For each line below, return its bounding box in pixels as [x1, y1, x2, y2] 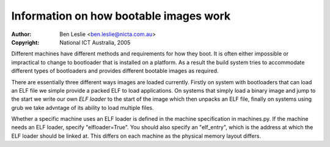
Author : [11, 30, 32, 38]
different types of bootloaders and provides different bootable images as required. [11, 67, 219, 74]
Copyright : [11, 38, 40, 46]
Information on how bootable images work [11, 9, 231, 23]
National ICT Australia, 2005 [59, 38, 131, 46]
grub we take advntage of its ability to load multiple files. [11, 104, 154, 111]
